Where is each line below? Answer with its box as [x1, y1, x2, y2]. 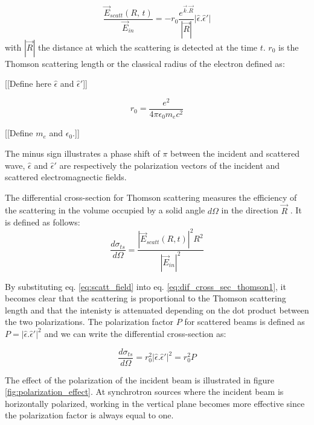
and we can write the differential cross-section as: [44, 327, 226, 339]
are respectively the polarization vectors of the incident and [59, 159, 280, 171]
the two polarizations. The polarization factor [5, 315, 174, 328]
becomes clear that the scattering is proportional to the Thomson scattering [5, 292, 286, 304]
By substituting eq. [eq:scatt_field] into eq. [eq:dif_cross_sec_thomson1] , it [5, 280, 286, 292]
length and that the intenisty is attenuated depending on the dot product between [5, 303, 309, 316]
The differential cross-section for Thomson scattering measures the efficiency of [5, 190, 297, 203]
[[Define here [5, 77, 51, 90]
